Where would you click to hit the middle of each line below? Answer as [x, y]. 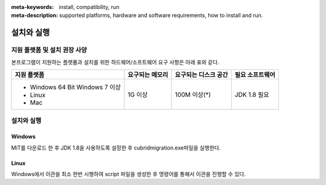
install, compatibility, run [89, 7]
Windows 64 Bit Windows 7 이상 [75, 87]
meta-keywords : [33, 7]
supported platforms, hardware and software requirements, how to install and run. [161, 16]
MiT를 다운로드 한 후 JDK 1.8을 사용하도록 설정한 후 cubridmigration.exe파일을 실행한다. [116, 148]
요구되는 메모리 [148, 74]
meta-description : [35, 16]
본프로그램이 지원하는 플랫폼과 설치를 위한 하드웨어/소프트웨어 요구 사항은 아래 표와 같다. [115, 62]
